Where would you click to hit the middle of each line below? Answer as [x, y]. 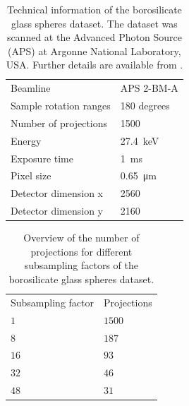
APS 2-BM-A [149, 88]
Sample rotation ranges [61, 106]
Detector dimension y [57, 211]
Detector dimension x [57, 193]
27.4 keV [140, 140]
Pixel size [31, 175]
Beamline [31, 88]
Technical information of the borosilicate [94, 9]
